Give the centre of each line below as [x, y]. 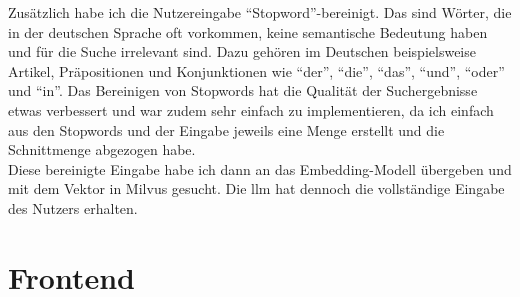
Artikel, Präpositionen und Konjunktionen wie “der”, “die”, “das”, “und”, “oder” [256, 70]
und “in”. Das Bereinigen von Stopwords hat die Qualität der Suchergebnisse [243, 90]
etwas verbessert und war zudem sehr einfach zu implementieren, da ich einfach [251, 109]
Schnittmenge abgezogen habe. [102, 149]
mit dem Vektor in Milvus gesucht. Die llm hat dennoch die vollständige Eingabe [256, 188]
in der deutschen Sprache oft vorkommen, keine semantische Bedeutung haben [248, 31]
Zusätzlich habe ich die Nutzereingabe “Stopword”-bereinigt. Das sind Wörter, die [260, 12]
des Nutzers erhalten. [73, 207]
